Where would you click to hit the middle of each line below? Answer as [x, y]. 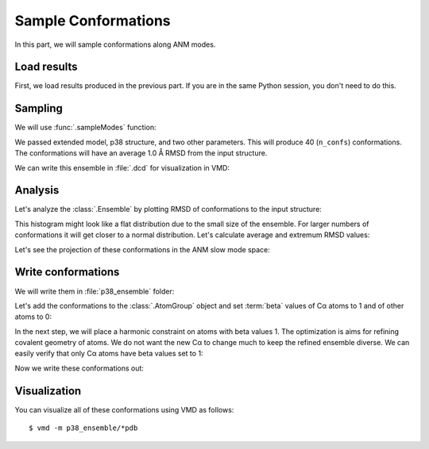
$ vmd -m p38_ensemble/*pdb [83, 428]
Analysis [37, 190]
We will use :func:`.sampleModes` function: [85, 128]
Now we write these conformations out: [79, 368]
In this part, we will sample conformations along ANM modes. [115, 44]
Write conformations [67, 272]
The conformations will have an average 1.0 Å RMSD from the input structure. [141, 153]
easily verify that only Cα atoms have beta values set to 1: [109, 354]
